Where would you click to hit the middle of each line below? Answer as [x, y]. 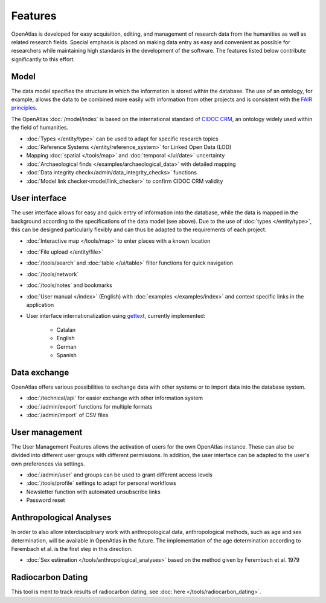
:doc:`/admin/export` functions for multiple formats [89, 406]
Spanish [66, 355]
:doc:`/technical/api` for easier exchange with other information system [115, 398]
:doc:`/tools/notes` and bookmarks [69, 285]
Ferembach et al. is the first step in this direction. [72, 549]
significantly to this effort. [43, 59]
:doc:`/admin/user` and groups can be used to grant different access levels [119, 475]
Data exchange [40, 372]
